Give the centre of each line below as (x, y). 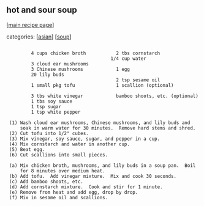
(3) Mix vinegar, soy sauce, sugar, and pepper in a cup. (85, 139)
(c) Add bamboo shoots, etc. (46, 182)
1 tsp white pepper (56, 112)
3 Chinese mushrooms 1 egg (81, 69)
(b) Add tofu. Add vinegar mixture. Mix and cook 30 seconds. (93, 176)
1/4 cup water (129, 58)
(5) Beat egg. (27, 149)
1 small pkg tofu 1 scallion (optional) (102, 85)
